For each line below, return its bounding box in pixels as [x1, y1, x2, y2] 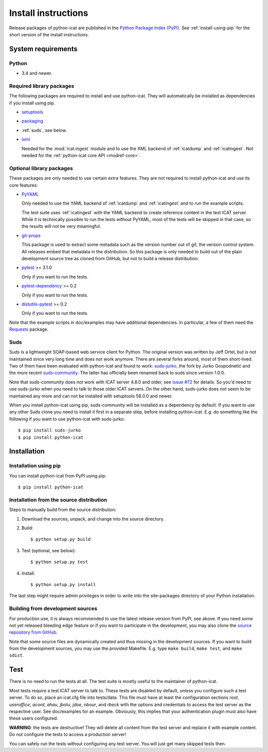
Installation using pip [9, 462, 61, 469]
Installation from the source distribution [9, 496, 107, 503]
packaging [21, 118, 43, 124]
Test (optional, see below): [21, 547, 76, 553]
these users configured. [9, 715, 58, 721]
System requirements [9, 45, 78, 53]
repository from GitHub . [9, 629, 58, 635]
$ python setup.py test [30, 559, 88, 565]
